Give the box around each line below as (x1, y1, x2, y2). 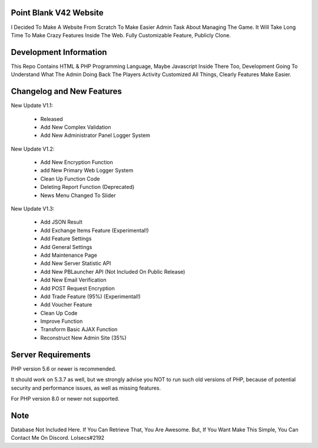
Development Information (11, 47, 107, 57)
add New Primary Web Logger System (40, 167, 134, 174)
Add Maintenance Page (40, 251, 97, 259)
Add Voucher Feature (40, 301, 92, 308)
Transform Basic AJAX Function (40, 326, 118, 333)
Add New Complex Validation (40, 123, 111, 130)
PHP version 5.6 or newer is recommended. (11, 365, 117, 372)
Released (40, 115, 63, 122)
